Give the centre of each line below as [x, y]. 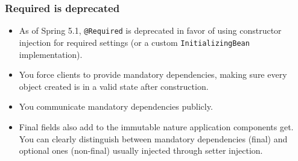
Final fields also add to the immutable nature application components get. [156, 126]
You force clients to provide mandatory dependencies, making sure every [153, 74]
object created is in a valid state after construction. [114, 86]
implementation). [51, 54]
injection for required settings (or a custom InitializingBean [134, 42]
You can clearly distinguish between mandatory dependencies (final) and [153, 138]
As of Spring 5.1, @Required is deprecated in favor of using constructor [150, 30]
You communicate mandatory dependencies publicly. [116, 106]
